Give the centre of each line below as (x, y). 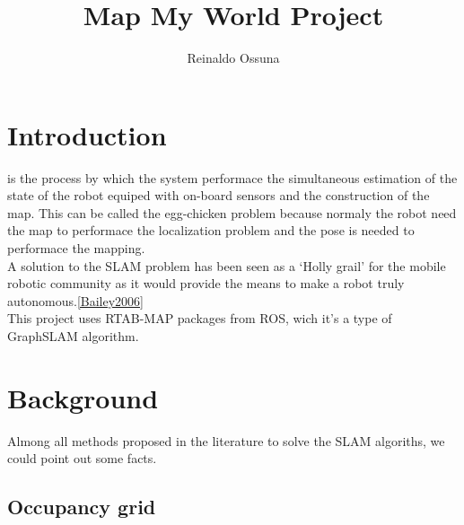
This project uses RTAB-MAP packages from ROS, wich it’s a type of (200, 318)
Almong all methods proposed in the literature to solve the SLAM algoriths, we (226, 440)
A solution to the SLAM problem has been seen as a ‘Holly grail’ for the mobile (227, 265)
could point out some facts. (82, 458)
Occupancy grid (82, 507)
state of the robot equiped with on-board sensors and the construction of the (219, 195)
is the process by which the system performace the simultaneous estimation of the (232, 177)
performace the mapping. (76, 248)
